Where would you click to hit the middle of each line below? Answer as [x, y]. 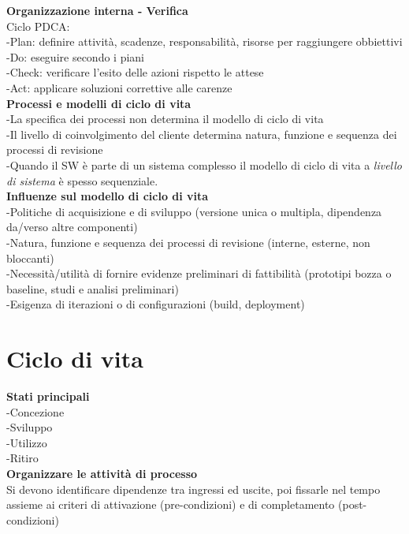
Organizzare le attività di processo [102, 473]
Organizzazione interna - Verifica [97, 10]
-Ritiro [22, 458]
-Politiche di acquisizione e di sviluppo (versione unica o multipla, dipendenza [194, 211]
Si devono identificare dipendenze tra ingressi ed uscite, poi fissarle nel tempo [193, 489]
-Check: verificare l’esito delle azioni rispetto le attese [135, 72]
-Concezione [35, 411]
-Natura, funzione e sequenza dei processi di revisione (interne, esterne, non [188, 242]
